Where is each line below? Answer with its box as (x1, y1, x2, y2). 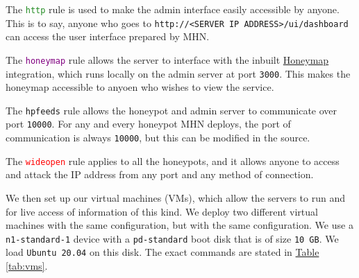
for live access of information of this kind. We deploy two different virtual (6, 204, 318, 218)
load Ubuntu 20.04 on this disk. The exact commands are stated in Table (6, 245, 319, 259)
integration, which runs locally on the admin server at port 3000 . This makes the (6, 66, 351, 80)
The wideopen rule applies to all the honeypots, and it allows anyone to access (6, 153, 340, 168)
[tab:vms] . (6, 259, 48, 273)
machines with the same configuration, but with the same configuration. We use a (6, 218, 353, 232)
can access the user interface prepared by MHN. (6, 29, 210, 44)
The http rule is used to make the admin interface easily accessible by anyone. (6, 2, 340, 16)
